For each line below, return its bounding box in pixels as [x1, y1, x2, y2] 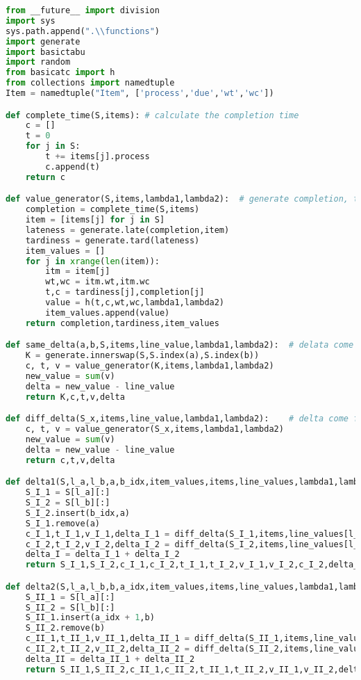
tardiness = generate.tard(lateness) [25, 235, 200, 245]
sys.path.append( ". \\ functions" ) [6, 26, 160, 36]
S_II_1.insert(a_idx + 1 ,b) [25, 613, 155, 623]
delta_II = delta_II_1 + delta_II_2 [25, 654, 195, 664]
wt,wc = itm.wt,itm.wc [45, 277, 150, 287]
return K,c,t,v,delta [25, 391, 125, 402]
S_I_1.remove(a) [25, 518, 101, 528]
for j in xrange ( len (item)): [25, 256, 160, 266]
